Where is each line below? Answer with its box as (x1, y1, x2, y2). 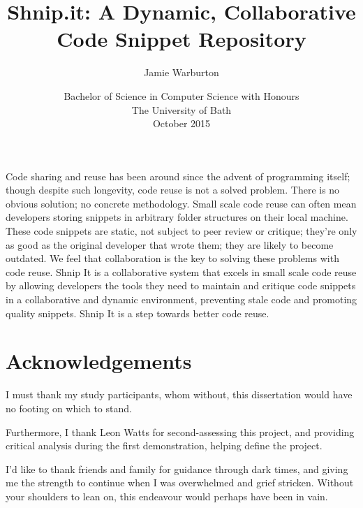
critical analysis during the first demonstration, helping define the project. (6, 438, 323, 453)
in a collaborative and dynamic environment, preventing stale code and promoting (6, 292, 357, 307)
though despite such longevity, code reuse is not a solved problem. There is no (6, 182, 340, 197)
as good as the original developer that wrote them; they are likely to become (6, 237, 334, 252)
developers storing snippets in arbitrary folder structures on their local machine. (6, 210, 348, 224)
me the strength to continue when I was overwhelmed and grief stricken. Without (6, 475, 354, 490)
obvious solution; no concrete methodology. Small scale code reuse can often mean (6, 196, 357, 210)
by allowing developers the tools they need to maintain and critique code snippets (6, 278, 356, 293)
